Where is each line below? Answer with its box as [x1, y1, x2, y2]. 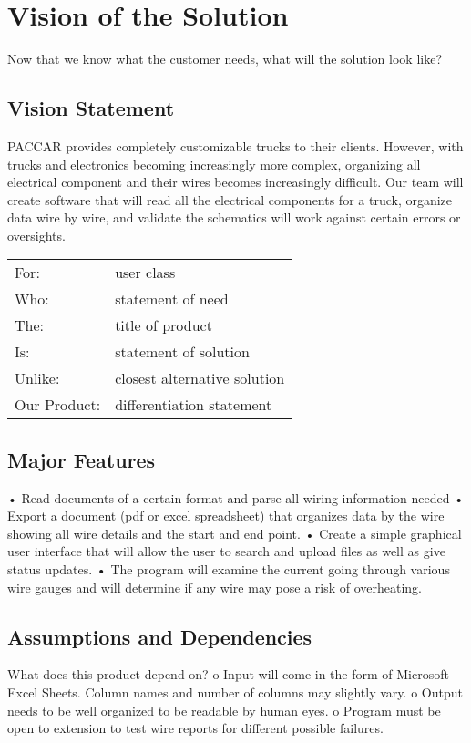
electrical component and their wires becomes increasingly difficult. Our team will [7, 172, 464, 191]
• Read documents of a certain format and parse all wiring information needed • [7, 488, 465, 507]
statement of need [115, 288, 229, 310]
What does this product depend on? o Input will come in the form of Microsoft [7, 665, 449, 684]
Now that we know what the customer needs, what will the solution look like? [7, 49, 443, 68]
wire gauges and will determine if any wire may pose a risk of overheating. [7, 577, 423, 596]
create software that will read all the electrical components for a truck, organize [7, 190, 453, 209]
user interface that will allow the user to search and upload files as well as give [7, 542, 445, 561]
